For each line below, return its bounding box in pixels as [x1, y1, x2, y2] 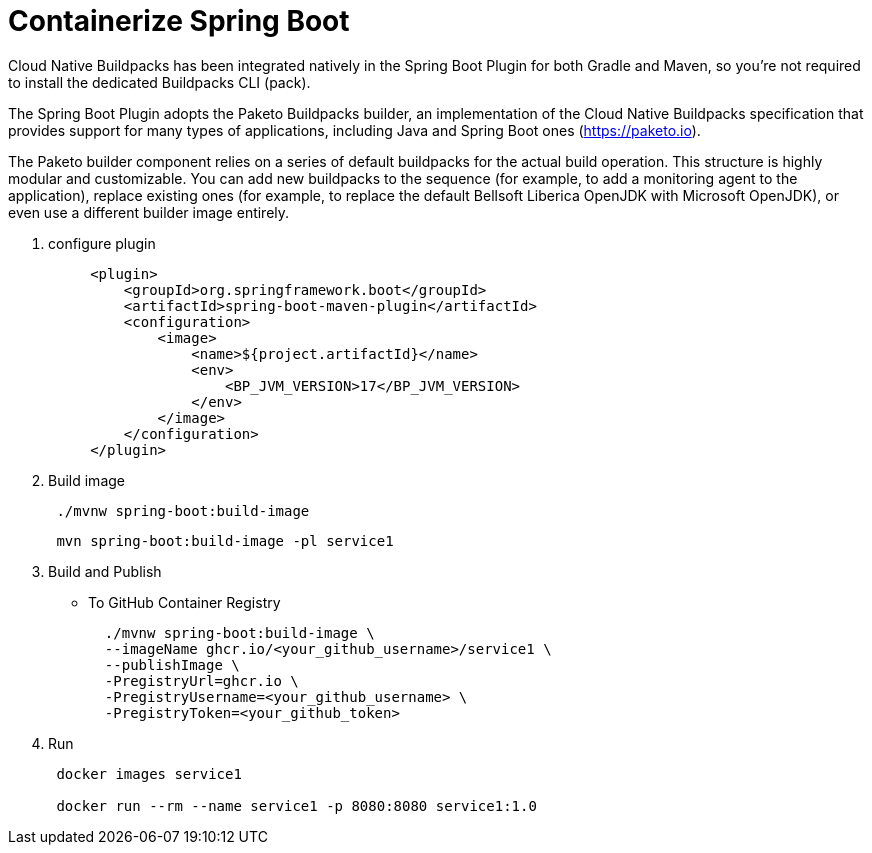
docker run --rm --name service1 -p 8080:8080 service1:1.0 [56, 797, 537, 814]
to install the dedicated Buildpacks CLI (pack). [8, 73, 311, 91]
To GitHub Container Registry [88, 593, 281, 611]
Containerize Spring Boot [8, 4, 350, 38]
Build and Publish [48, 562, 162, 580]
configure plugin [48, 234, 156, 252]
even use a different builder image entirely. [8, 203, 290, 221]
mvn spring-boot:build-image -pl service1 [56, 532, 394, 549]
